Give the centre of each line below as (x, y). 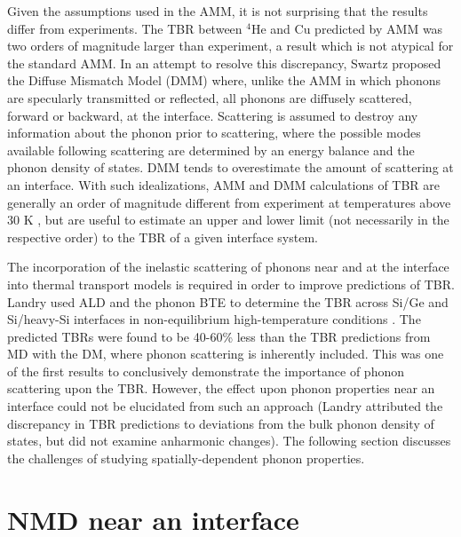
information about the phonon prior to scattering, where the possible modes (214, 133)
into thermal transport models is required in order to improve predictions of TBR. (231, 284)
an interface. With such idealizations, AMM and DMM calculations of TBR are (224, 184)
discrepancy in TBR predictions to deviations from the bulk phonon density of (221, 423)
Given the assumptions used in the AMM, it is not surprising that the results (218, 11)
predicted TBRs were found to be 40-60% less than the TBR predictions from (219, 336)
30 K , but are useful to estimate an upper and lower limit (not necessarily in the (228, 220)
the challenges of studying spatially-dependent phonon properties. (186, 458)
